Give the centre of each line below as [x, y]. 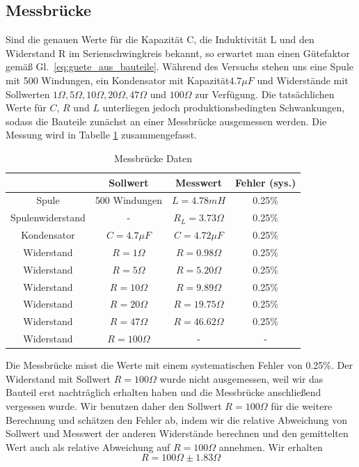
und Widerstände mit [303, 80]
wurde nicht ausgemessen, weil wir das [241, 378]
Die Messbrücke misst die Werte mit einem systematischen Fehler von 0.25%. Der [179, 365]
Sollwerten [28, 94]
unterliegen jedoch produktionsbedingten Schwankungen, [224, 108]
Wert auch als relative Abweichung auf [88, 446]
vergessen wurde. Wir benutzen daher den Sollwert [114, 406]
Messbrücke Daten [153, 158]
